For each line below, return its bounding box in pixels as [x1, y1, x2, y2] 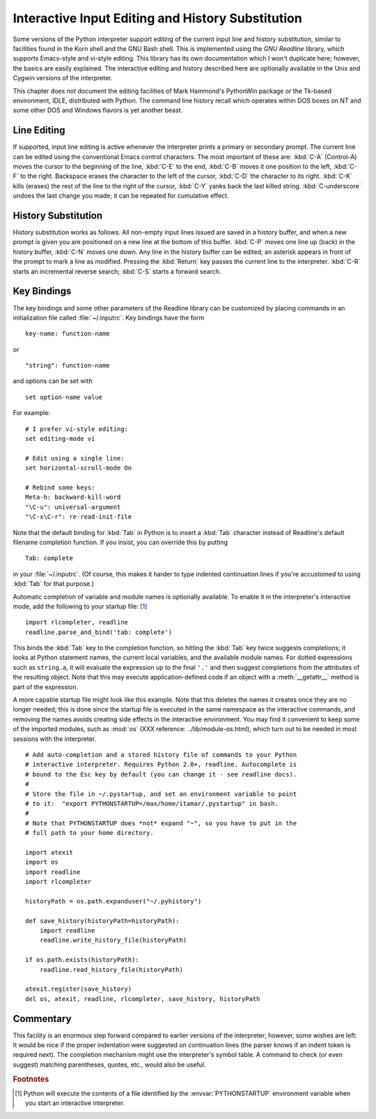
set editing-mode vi [25, 435, 95, 443]
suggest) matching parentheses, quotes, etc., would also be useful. [13, 1060, 206, 1069]
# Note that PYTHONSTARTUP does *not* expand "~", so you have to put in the [25, 819, 297, 827]
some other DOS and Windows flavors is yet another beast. [13, 106, 183, 114]
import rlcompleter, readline [25, 618, 129, 626]
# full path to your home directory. [25, 829, 155, 837]
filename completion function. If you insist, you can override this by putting [13, 538, 228, 546]
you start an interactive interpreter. [25, 1099, 125, 1107]
